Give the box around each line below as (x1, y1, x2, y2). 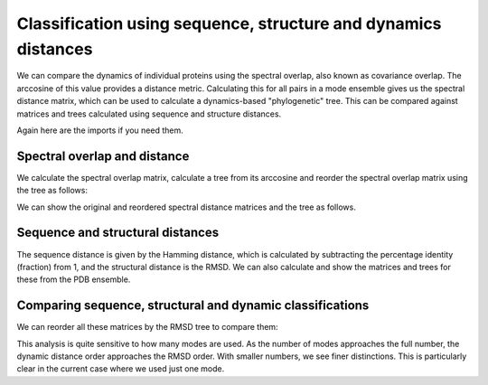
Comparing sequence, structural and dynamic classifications (16, 298, 370, 314)
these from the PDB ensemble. (16, 274, 131, 285)
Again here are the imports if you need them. (16, 125, 184, 136)
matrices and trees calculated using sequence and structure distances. (16, 108, 282, 119)
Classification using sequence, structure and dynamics (16, 14, 442, 33)
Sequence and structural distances (16, 225, 220, 240)
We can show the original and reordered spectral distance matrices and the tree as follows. (16, 202, 356, 212)
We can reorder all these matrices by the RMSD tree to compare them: (16, 322, 279, 333)
